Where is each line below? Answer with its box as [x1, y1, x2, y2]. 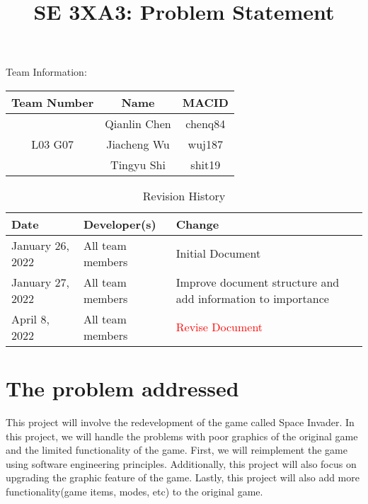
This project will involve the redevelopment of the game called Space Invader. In [6, 415, 355, 430]
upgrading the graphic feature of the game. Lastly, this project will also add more [6, 470, 360, 485]
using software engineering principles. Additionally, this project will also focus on [6, 456, 357, 471]
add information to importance [176, 290, 329, 307]
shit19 [190, 156, 221, 173]
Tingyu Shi [110, 156, 166, 173]
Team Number [11, 93, 94, 110]
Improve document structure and [176, 273, 340, 290]
